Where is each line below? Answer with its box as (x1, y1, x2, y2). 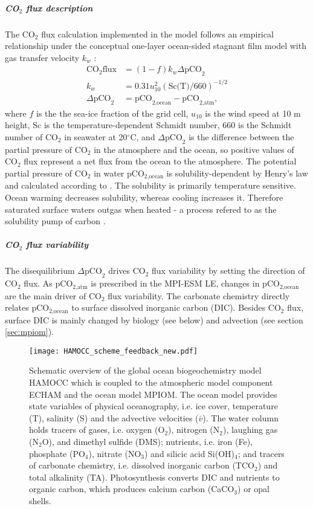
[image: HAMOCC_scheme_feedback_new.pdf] (29, 346, 198, 355)
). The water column (202, 411, 279, 424)
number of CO (5, 130, 58, 143)
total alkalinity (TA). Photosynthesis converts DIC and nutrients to (29, 470, 280, 483)
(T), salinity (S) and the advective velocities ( (29, 411, 199, 424)
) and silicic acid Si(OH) (144, 447, 235, 459)
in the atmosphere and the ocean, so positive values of (94, 143, 294, 155)
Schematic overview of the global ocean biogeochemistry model (29, 364, 262, 377)
